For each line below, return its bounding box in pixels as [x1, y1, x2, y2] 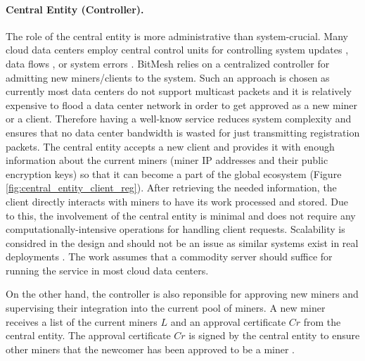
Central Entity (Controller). [6, 1, 144, 16]
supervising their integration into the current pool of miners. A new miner [6, 300, 326, 315]
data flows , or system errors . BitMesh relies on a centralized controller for [6, 56, 330, 70]
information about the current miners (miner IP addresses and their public [6, 153, 328, 167]
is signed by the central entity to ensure [188, 328, 360, 343]
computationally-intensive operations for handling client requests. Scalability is [6, 222, 345, 236]
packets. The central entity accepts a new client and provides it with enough [6, 139, 335, 153]
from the [303, 314, 341, 329]
